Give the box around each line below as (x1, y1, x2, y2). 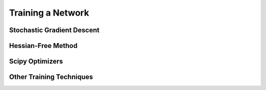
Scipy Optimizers (9, 57, 64, 66)
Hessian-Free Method (9, 42, 78, 50)
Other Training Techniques (9, 73, 93, 81)
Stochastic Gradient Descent (9, 26, 100, 34)
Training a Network (9, 7, 90, 18)
